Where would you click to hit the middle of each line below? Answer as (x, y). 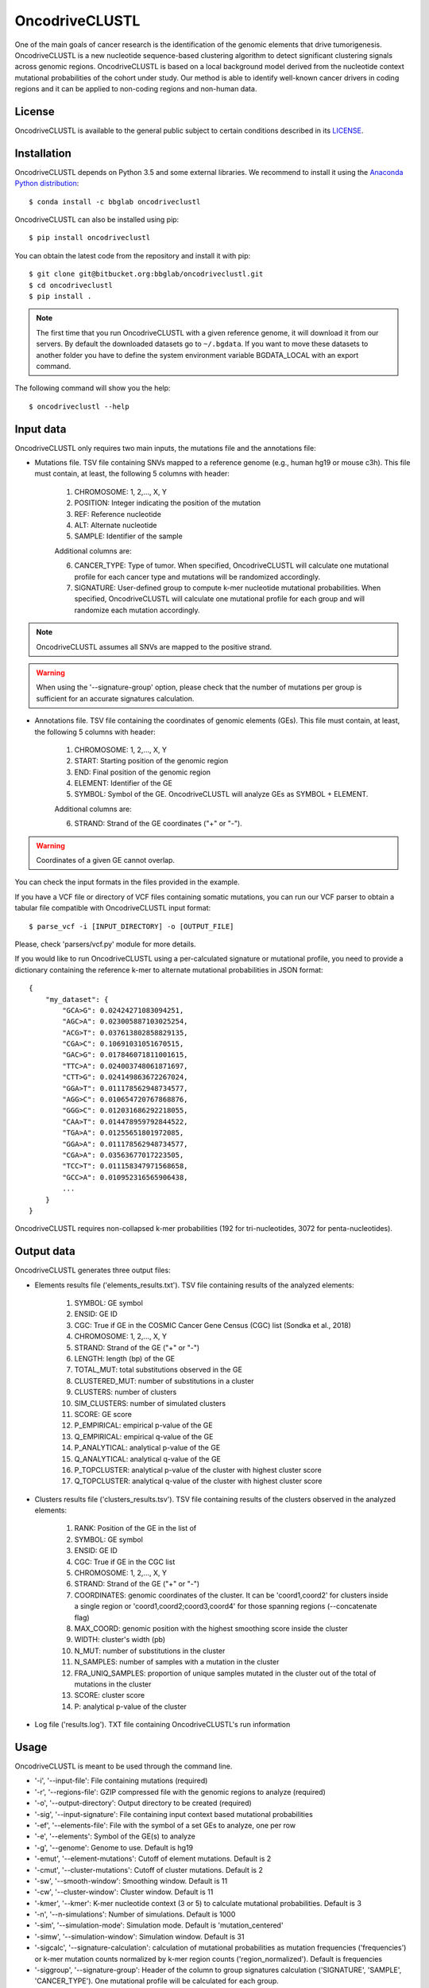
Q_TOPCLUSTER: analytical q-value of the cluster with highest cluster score (198, 1481)
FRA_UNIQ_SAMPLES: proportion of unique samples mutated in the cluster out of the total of (225, 1673)
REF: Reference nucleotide (118, 514)
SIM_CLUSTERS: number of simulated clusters (150, 1403)
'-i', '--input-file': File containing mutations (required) (121, 1780)
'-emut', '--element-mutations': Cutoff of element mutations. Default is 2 (153, 1859)
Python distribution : (47, 184)
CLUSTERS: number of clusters (126, 1392)
